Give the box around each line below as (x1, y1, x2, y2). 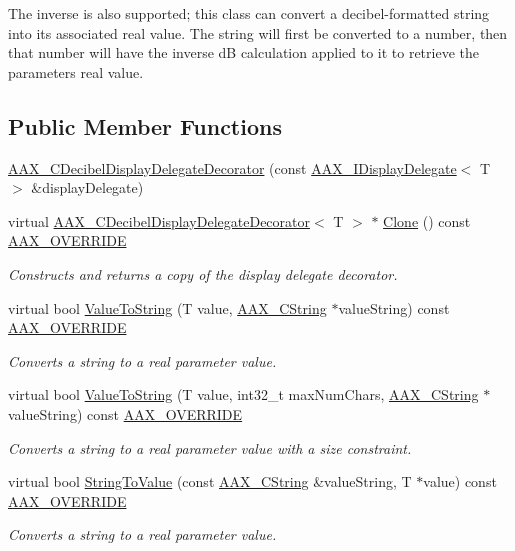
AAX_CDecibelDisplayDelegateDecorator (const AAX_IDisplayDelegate (8, 157, 457, 178)
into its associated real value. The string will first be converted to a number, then (8, 22, 508, 43)
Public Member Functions (8, 110, 282, 141)
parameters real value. (8, 61, 144, 82)
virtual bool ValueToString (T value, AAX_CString (8, 297, 327, 318)
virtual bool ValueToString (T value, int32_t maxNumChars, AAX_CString (8, 384, 479, 405)
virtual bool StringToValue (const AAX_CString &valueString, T (8, 471, 412, 492)
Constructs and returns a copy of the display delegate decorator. (8, 263, 398, 284)
